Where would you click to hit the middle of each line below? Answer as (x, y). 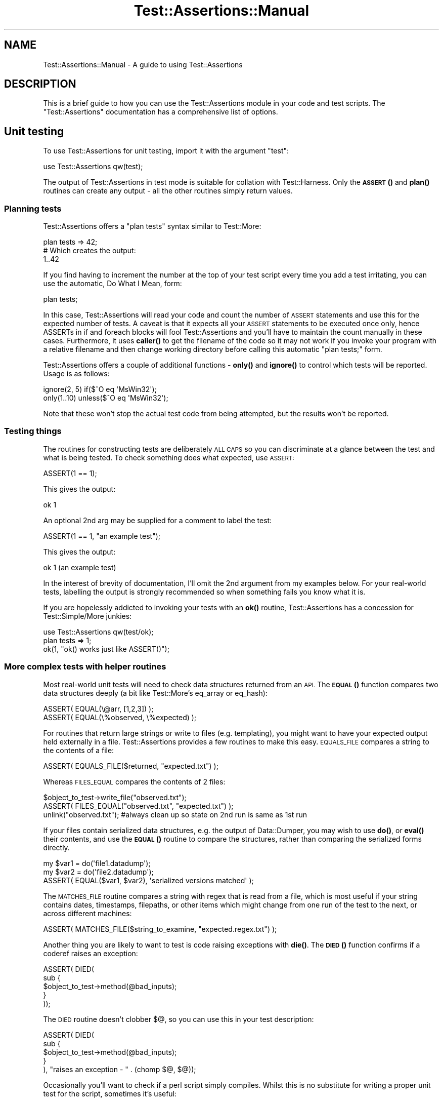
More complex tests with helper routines (85, 667)
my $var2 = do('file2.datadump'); (98, 872)
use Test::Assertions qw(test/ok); (98, 632)
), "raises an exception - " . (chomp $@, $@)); (120, 1069)
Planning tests (33, 208)
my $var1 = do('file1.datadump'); (97, 863)
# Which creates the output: (90, 251)
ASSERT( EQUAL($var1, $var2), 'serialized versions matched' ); (148, 880)
